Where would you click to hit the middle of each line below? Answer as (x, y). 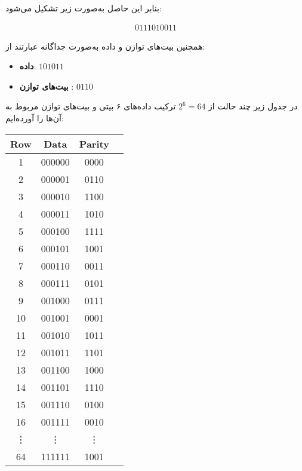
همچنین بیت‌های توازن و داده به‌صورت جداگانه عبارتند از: (105, 46)
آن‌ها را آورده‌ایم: (35, 118)
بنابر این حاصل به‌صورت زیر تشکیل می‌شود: (84, 8)
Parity (94, 143)
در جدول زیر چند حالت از (253, 106)
